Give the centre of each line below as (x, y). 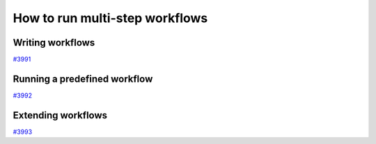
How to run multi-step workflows (110, 18)
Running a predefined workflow (83, 79)
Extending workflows (60, 115)
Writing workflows (54, 43)
